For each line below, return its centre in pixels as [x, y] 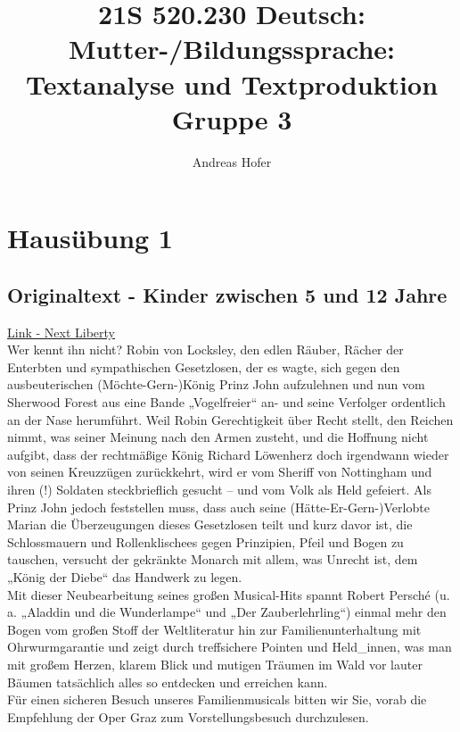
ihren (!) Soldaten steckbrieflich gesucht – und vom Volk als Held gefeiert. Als [220, 490]
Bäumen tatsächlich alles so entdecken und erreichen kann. [168, 682]
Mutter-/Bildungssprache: [232, 49]
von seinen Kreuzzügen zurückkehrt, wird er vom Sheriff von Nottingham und [220, 472]
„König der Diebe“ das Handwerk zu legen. [125, 576]
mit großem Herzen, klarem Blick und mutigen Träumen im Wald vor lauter [215, 664]
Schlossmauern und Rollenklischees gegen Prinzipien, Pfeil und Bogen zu [205, 541]
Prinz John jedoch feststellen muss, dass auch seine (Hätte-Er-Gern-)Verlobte [218, 507]
